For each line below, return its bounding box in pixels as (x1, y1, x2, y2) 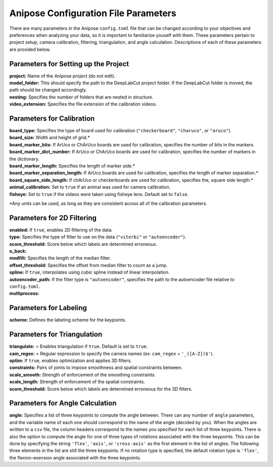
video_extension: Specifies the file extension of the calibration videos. (9, 101, 157, 107)
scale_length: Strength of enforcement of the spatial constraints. (9, 379, 145, 385)
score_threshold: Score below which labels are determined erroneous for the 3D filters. (9, 386, 193, 392)
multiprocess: (9, 290, 40, 296)
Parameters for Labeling (9, 303, 87, 313)
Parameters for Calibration (9, 114, 95, 123)
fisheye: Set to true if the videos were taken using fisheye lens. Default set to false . (9, 191, 189, 197)
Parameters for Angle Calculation (9, 399, 117, 407)
